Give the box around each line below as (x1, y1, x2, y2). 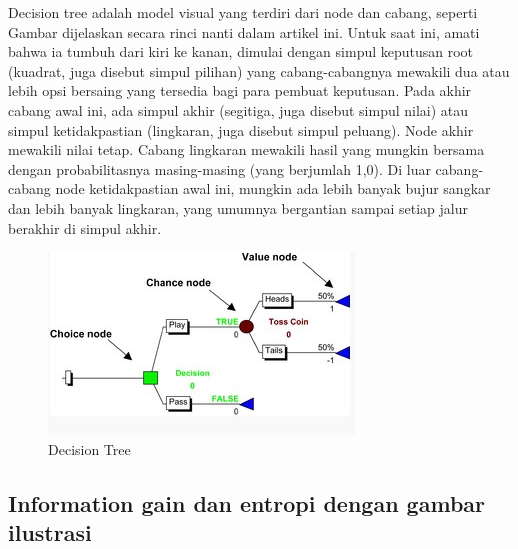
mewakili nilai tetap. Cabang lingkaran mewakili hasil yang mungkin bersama (8, 139, 485, 160)
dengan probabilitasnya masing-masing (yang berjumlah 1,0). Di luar (8, 158, 431, 179)
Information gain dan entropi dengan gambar (8, 487, 485, 518)
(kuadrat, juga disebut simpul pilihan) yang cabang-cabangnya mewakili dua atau (8, 60, 510, 81)
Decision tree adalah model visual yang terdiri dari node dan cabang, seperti (8, 2, 478, 22)
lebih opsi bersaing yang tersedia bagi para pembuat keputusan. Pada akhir (8, 80, 472, 101)
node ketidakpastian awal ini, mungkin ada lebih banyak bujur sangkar (55, 178, 491, 199)
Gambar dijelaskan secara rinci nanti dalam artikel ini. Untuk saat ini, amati (8, 21, 480, 42)
